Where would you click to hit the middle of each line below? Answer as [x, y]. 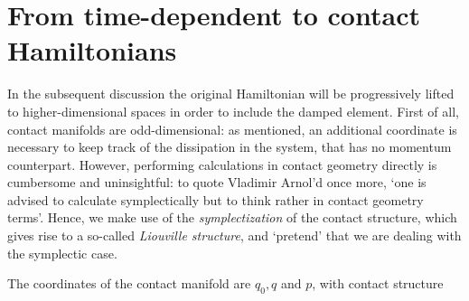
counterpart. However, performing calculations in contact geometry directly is [222, 164]
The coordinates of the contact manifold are [129, 283]
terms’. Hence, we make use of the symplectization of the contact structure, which [232, 217]
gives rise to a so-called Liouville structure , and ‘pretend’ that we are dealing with [234, 235]
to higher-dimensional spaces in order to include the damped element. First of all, [233, 111]
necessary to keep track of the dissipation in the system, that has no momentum [230, 147]
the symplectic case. [62, 253]
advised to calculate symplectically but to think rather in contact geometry [216, 199]
